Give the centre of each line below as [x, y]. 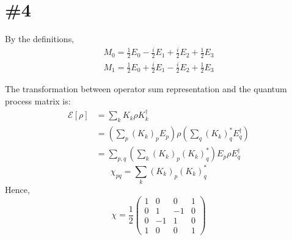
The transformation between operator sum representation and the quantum [146, 89]
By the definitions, [40, 39]
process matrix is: [38, 101]
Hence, [17, 190]
